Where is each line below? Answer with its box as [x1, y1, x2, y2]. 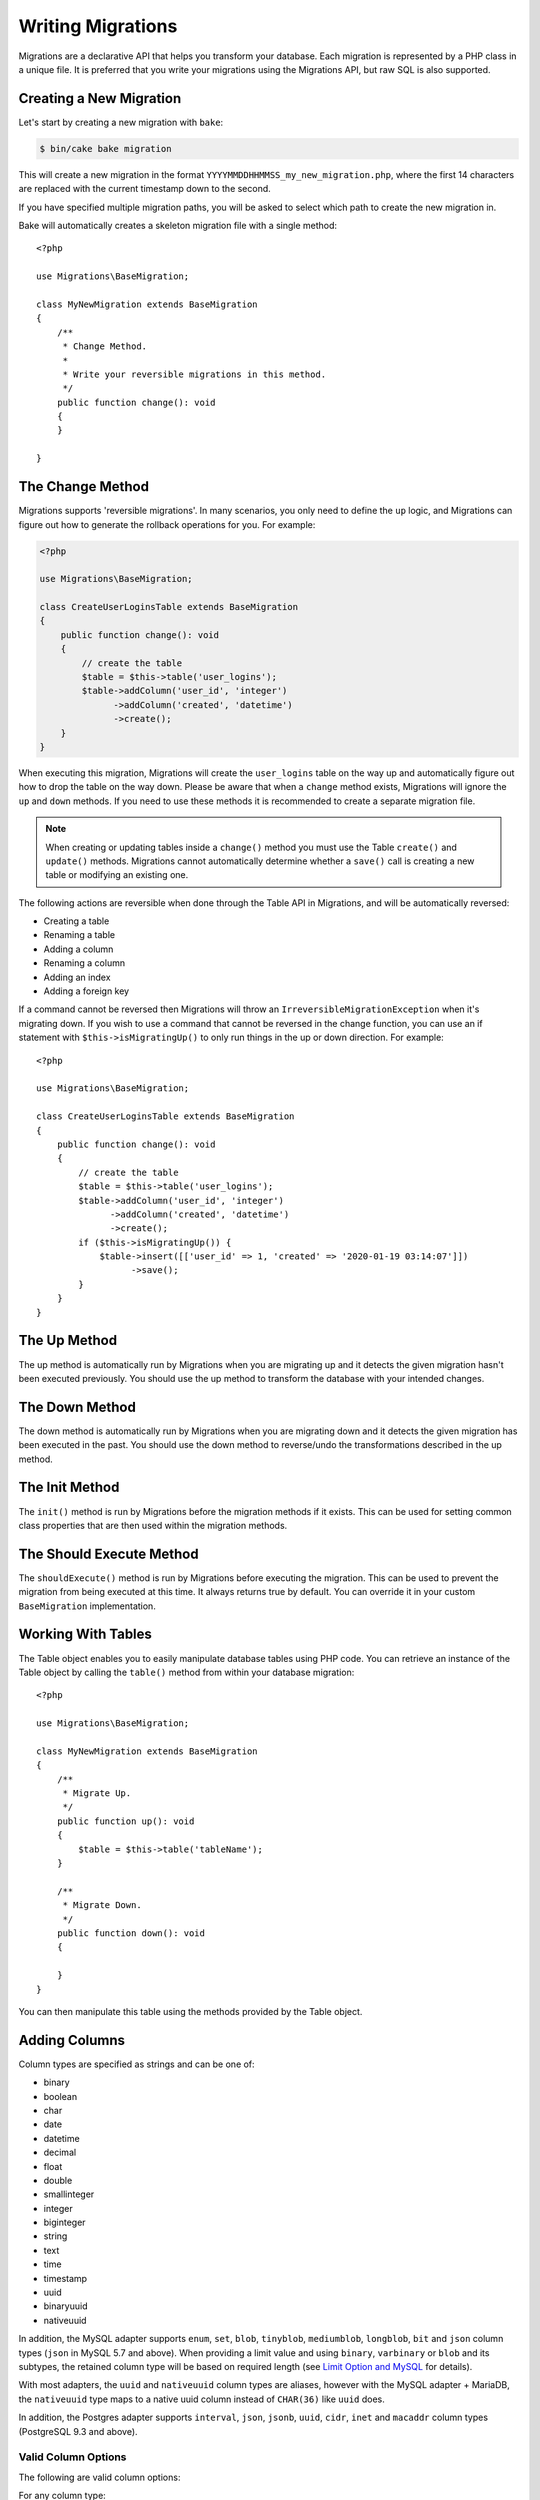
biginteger [43, 2216, 86, 2229]
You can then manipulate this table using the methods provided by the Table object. [18, 2005, 363, 2017]
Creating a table [43, 915, 110, 927]
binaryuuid [43, 2300, 88, 2312]
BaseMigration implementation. [18, 1600, 157, 1612]
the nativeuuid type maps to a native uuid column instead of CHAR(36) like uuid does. [18, 2393, 385, 2405]
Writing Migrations [18, 15, 178, 37]
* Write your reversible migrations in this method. [62, 368, 327, 380]
